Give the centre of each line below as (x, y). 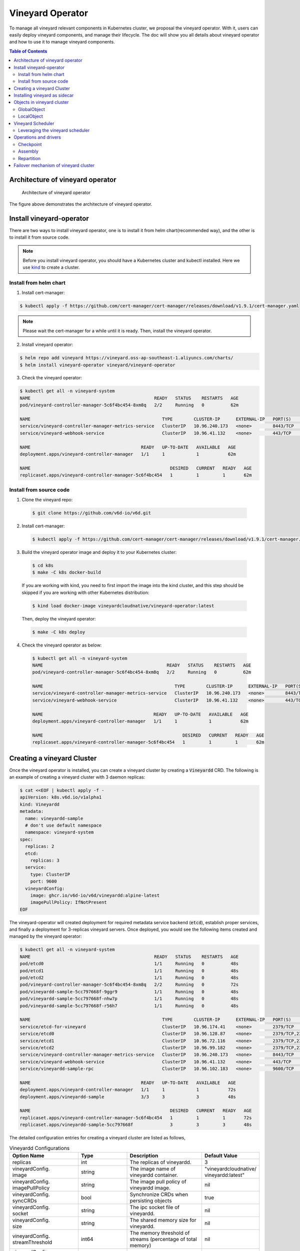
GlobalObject (31, 109)
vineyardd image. (150, 1187)
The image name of (153, 1168)
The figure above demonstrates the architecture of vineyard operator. (81, 204)
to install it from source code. (39, 237)
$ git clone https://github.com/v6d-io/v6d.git (91, 513)
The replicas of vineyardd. (161, 1162)
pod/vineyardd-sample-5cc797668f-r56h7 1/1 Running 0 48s (129, 1006)
